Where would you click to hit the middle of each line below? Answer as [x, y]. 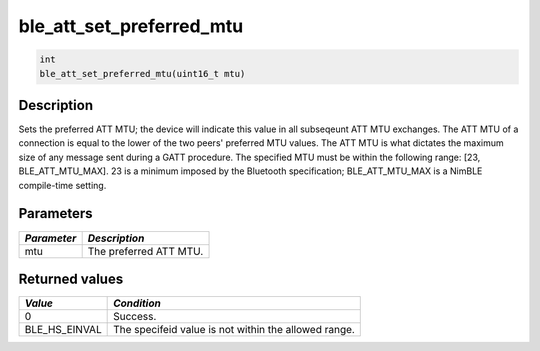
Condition [137, 303]
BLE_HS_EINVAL [63, 330]
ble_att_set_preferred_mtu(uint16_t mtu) [142, 73]
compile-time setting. [62, 185]
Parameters [55, 213]
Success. [135, 317]
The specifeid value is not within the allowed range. [234, 330]
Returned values [71, 278]
